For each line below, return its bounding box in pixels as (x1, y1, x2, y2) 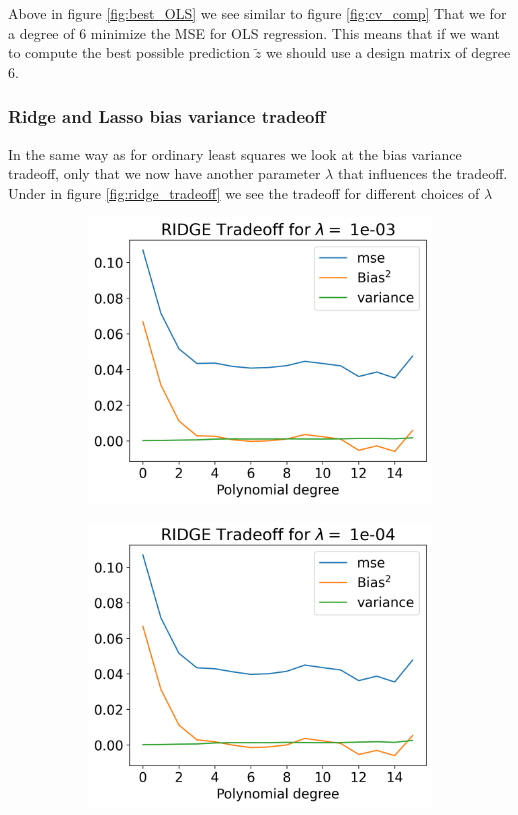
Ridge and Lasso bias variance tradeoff (8, 104, 326, 129)
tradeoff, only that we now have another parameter (8, 163, 321, 184)
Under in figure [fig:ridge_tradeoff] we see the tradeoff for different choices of (8, 182, 480, 203)
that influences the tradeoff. (337, 163, 508, 184)
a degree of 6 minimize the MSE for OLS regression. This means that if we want (8, 22, 500, 43)
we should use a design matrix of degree (266, 42, 511, 63)
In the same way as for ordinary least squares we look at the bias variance (8, 143, 462, 164)
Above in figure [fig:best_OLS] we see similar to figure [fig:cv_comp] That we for (8, 3, 507, 23)
